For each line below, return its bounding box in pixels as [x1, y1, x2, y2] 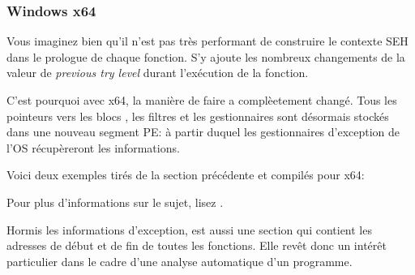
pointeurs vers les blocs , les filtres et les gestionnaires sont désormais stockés [6, 107, 389, 124]
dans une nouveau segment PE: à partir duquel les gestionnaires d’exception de [6, 123, 400, 140]
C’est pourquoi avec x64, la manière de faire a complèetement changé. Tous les [6, 92, 397, 108]
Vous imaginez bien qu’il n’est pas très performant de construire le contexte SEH [6, 32, 409, 49]
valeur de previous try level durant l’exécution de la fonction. [6, 64, 309, 81]
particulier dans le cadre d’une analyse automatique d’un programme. [6, 252, 353, 269]
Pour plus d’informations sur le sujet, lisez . [6, 193, 224, 210]
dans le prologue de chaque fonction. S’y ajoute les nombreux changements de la [6, 48, 405, 65]
